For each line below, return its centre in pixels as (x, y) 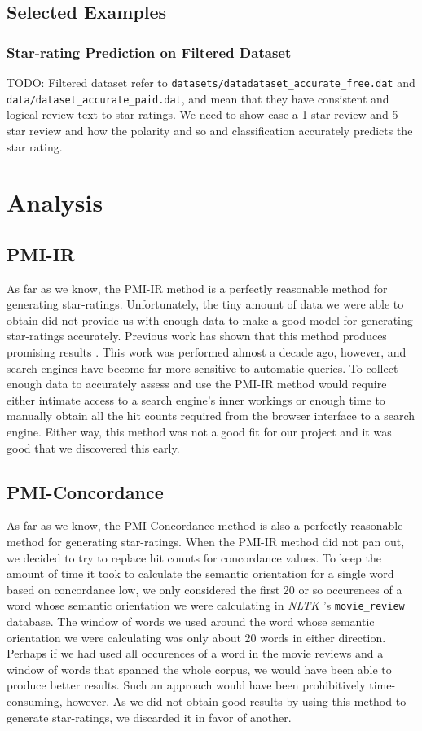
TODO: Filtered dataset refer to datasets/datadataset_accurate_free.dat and (211, 82)
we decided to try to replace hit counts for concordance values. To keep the (194, 557)
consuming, (35, 701)
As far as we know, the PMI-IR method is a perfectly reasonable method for (197, 288)
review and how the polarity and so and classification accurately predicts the (221, 130)
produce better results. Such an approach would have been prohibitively (186, 685)
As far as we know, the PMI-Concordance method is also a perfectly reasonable (205, 525)
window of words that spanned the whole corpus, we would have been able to (199, 669)
